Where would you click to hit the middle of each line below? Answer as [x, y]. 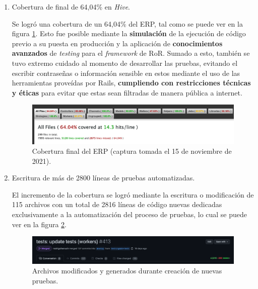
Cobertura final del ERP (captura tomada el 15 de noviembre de [132, 151]
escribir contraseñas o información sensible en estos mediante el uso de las [126, 73]
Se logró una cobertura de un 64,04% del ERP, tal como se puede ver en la [127, 23]
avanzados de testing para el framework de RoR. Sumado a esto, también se [131, 53]
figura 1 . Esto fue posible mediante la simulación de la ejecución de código [129, 33]
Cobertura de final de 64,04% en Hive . [71, 7]
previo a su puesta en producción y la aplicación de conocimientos [117, 43]
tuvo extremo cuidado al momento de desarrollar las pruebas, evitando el [125, 63]
